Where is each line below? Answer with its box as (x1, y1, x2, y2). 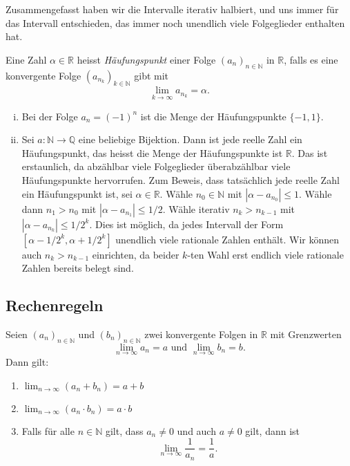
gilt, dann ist (245, 423, 300, 438)
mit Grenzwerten (270, 326, 342, 341)
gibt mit (134, 68, 169, 82)
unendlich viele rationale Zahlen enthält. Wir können (115, 232, 339, 246)
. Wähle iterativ (162, 201, 230, 216)
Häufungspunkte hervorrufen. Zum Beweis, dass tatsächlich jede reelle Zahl (21, 172, 340, 187)
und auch (177, 423, 216, 438)
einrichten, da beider (92, 247, 179, 261)
